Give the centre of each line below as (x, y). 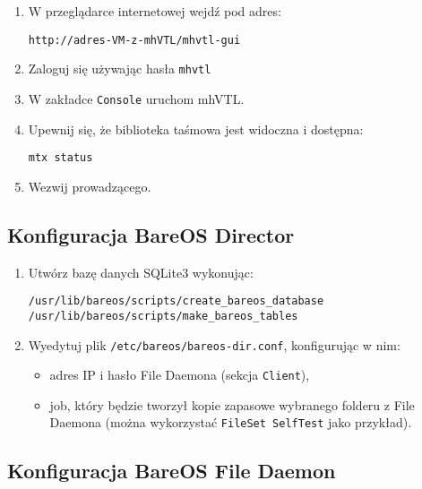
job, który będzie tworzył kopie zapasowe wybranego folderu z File (232, 404)
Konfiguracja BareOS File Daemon (172, 471)
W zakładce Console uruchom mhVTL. (136, 98)
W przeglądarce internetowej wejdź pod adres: (155, 11)
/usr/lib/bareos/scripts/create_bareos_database (176, 301)
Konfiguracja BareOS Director (151, 234)
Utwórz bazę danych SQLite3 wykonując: (141, 272)
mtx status (60, 158)
